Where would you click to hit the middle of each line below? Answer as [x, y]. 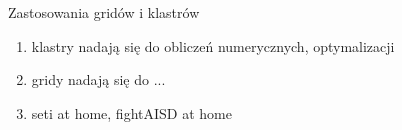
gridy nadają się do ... [98, 79]
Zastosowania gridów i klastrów [104, 12]
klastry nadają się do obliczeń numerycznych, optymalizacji [213, 45]
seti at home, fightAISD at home [131, 112]
